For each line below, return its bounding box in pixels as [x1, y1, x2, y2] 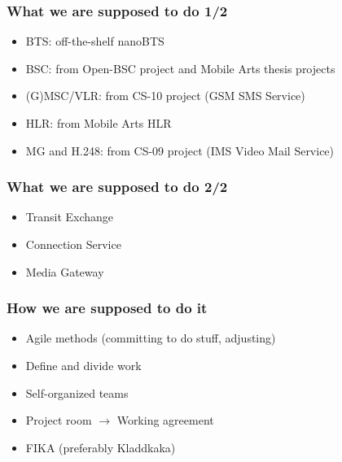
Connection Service [25, 236, 121, 252]
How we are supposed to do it [7, 298, 208, 318]
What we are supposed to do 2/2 [7, 177, 228, 197]
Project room [25, 412, 92, 429]
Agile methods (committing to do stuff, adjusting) [25, 329, 276, 346]
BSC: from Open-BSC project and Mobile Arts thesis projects [25, 59, 335, 76]
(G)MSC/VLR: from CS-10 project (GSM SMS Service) [25, 87, 305, 104]
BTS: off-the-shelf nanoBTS [25, 33, 164, 50]
